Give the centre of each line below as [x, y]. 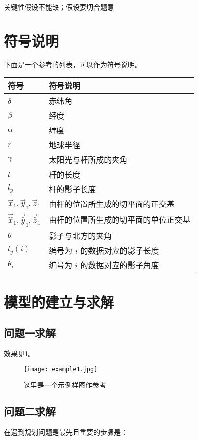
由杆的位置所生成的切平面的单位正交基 [120, 220]
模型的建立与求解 [59, 301]
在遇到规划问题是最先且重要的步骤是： [66, 432]
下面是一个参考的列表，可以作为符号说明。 [73, 64]
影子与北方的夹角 [80, 235]
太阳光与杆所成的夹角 [88, 160]
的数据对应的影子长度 [120, 250]
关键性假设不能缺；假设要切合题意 [59, 7]
